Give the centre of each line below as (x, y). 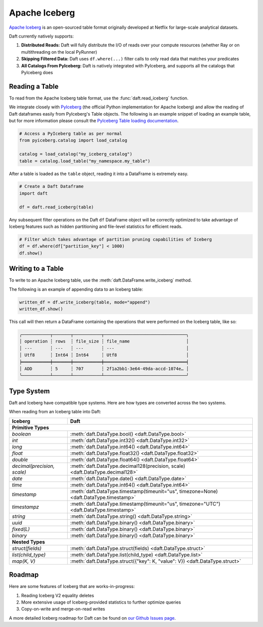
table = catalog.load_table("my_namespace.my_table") (85, 161)
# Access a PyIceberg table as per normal (71, 133)
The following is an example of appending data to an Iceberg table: (76, 289)
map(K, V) (24, 561)
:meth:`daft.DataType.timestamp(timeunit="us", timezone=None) (144, 491)
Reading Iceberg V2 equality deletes (58, 595)
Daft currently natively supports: (41, 36)
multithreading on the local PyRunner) (59, 52)
